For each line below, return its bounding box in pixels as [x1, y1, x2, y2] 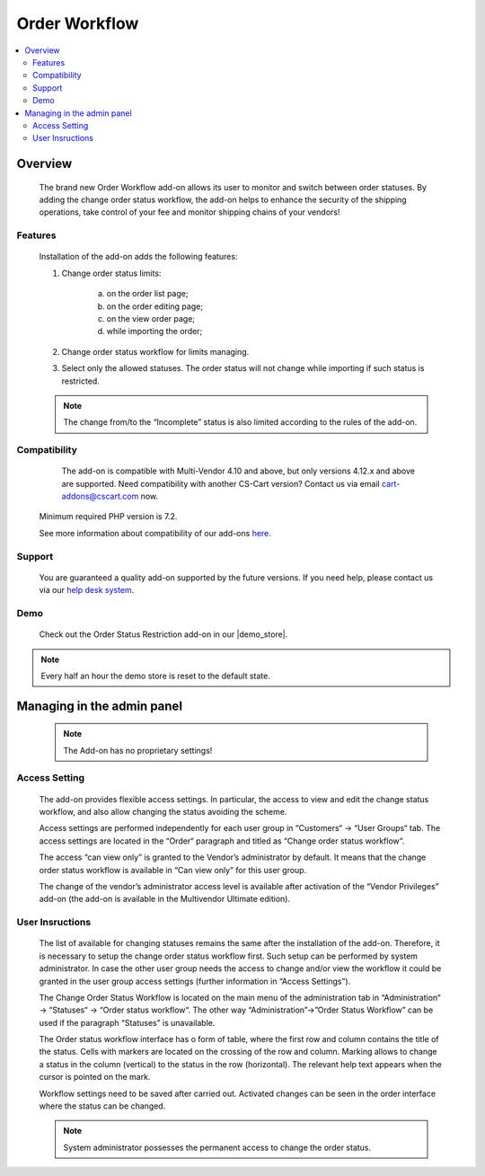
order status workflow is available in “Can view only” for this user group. [39, 864, 307, 875]
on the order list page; [106, 288, 189, 299]
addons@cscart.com [61, 491, 139, 502]
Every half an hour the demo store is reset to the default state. [40, 670, 271, 681]
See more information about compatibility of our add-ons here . [39, 527, 271, 538]
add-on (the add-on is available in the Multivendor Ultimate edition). [39, 894, 291, 905]
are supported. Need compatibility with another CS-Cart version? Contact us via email [61, 478, 381, 489]
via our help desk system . [39, 585, 135, 596]
